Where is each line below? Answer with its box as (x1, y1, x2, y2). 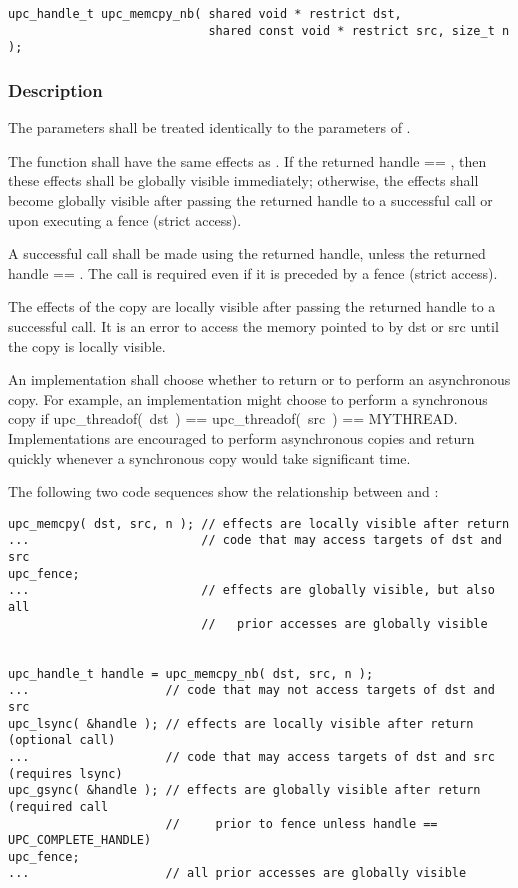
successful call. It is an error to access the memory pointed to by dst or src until (8, 315, 499, 336)
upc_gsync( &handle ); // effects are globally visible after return (8, 783, 481, 798)
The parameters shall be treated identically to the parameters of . (8, 117, 411, 138)
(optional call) (8, 733, 116, 748)
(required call (8, 799, 109, 814)
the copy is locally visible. (8, 335, 166, 356)
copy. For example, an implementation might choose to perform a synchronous (8, 388, 488, 409)
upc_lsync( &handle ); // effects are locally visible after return (8, 716, 474, 731)
